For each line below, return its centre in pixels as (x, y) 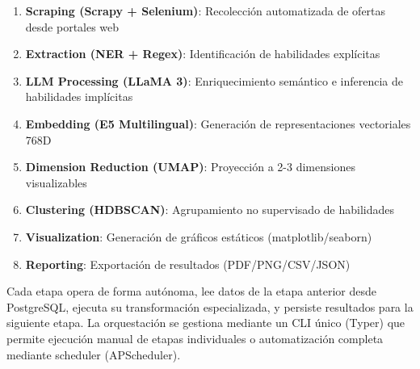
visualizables (56, 182)
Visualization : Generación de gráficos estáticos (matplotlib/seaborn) (199, 236)
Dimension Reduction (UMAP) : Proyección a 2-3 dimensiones (190, 167)
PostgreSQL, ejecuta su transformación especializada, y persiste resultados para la (210, 306)
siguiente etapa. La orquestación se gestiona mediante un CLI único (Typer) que (206, 323)
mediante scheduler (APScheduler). (94, 354)
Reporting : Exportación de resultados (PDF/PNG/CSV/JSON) (188, 264)
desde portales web (72, 26)
